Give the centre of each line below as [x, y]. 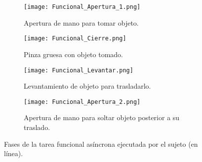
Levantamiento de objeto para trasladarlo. [87, 86]
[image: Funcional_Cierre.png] [75, 39]
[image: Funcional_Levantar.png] [79, 70]
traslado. [37, 127]
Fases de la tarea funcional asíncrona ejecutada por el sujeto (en [101, 144]
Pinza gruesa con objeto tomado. [73, 54]
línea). [14, 153]
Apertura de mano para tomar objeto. [81, 22]
